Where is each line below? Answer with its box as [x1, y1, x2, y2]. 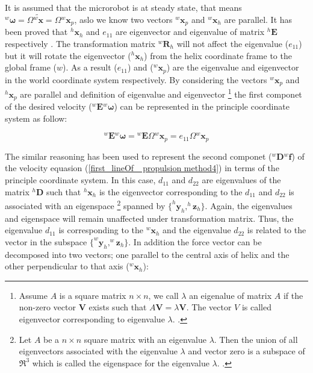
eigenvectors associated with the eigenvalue [19, 345, 178, 357]
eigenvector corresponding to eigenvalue [19, 313, 165, 325]
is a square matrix [59, 289, 126, 301]
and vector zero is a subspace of [188, 345, 305, 357]
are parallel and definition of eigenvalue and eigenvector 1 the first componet [20, 86, 302, 100]
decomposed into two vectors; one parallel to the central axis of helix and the [5, 248, 290, 260]
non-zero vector [19, 301, 76, 313]
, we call [148, 289, 179, 301]
